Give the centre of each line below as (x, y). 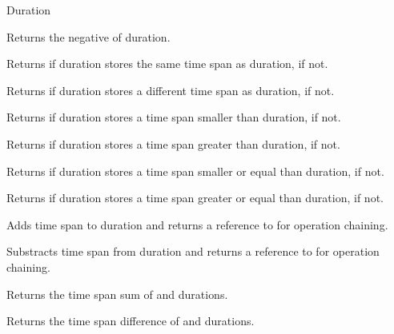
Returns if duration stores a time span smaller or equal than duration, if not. (195, 171)
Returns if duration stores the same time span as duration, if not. (167, 64)
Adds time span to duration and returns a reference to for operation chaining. (197, 224)
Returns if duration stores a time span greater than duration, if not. (173, 143)
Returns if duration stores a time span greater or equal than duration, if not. (195, 198)
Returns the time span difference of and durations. (131, 321)
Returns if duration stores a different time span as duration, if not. (171, 90)
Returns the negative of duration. (88, 36)
